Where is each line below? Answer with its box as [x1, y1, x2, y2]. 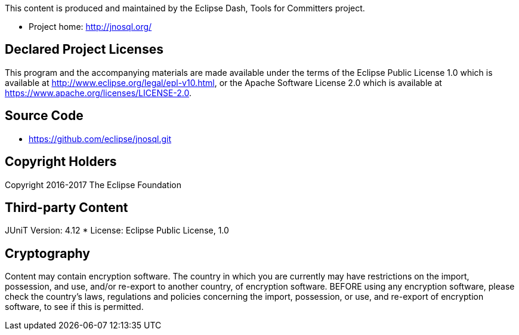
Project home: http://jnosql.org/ [29, 21, 152, 32]
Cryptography [5, 245, 90, 261]
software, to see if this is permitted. [5, 302, 144, 312]
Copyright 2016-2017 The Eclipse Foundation [5, 179, 182, 190]
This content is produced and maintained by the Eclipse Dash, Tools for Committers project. [5, 3, 365, 13]
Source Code [5, 108, 84, 124]
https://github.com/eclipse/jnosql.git [29, 133, 172, 144]
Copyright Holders [5, 154, 117, 170]
